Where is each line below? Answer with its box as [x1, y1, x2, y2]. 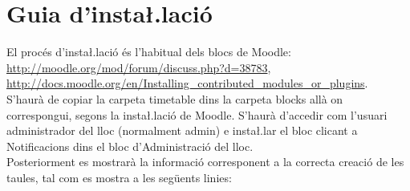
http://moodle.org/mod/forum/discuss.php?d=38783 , [6, 59, 271, 75]
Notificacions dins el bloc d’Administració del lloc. [6, 137, 254, 154]
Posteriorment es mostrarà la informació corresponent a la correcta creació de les [6, 153, 404, 170]
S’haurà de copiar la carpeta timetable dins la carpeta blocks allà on [6, 90, 343, 107]
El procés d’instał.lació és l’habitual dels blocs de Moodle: [6, 43, 291, 60]
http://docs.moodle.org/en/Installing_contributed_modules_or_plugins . [6, 75, 368, 91]
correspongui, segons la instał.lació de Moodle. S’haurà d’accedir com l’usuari [6, 106, 388, 123]
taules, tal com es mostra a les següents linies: [6, 169, 232, 185]
